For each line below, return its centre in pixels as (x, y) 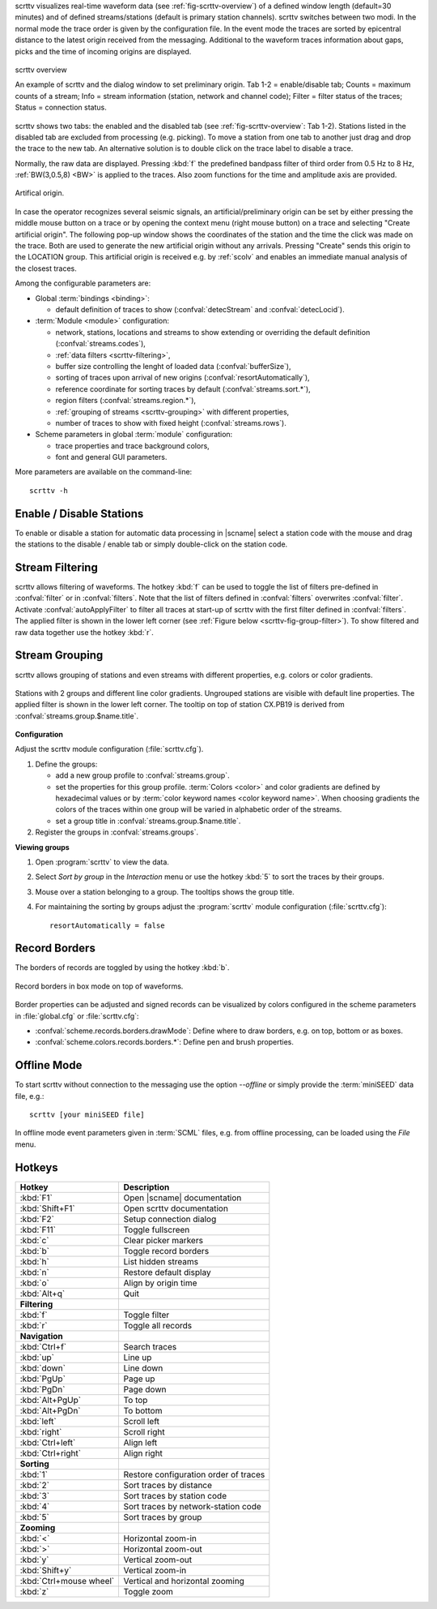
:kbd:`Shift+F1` (48, 1208)
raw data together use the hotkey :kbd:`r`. (84, 632)
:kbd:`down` (43, 1368)
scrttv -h (49, 490)
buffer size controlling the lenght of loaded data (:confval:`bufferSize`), (173, 366)
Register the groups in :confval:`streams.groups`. (117, 832)
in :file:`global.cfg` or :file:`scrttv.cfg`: (77, 1016)
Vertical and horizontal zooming (184, 1581)
